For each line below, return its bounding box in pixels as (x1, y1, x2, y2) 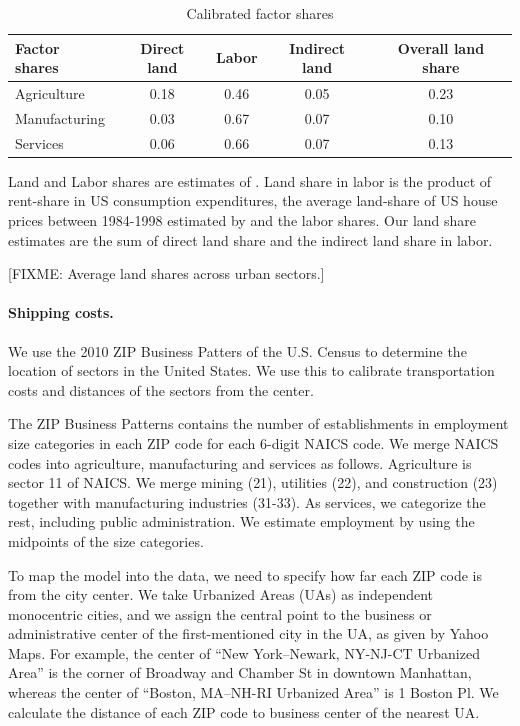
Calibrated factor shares (186, 3, 334, 23)
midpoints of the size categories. (8, 530, 204, 551)
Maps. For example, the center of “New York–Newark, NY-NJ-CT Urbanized (8, 642, 480, 663)
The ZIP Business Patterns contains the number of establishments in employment (8, 413, 509, 434)
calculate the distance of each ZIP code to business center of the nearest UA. (8, 701, 480, 722)
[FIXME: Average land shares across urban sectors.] (8, 263, 325, 284)
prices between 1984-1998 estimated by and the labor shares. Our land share (8, 210, 477, 230)
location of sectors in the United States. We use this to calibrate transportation (8, 360, 495, 381)
